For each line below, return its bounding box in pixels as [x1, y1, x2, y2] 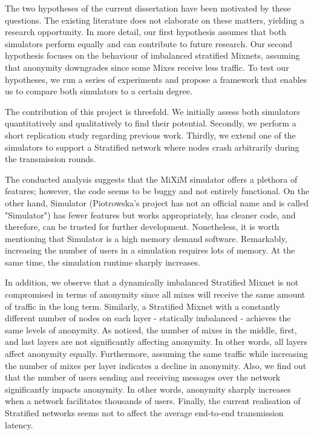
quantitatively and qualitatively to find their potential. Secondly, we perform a [5, 117, 296, 129]
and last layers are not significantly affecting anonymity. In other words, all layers [5, 335, 307, 348]
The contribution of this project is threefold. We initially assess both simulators [5, 105, 300, 117]
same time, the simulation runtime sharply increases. [5, 255, 200, 268]
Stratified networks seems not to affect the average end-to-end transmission [5, 407, 284, 419]
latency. [5, 418, 33, 431]
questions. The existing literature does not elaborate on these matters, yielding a [5, 13, 304, 26]
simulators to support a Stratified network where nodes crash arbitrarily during [5, 140, 299, 153]
